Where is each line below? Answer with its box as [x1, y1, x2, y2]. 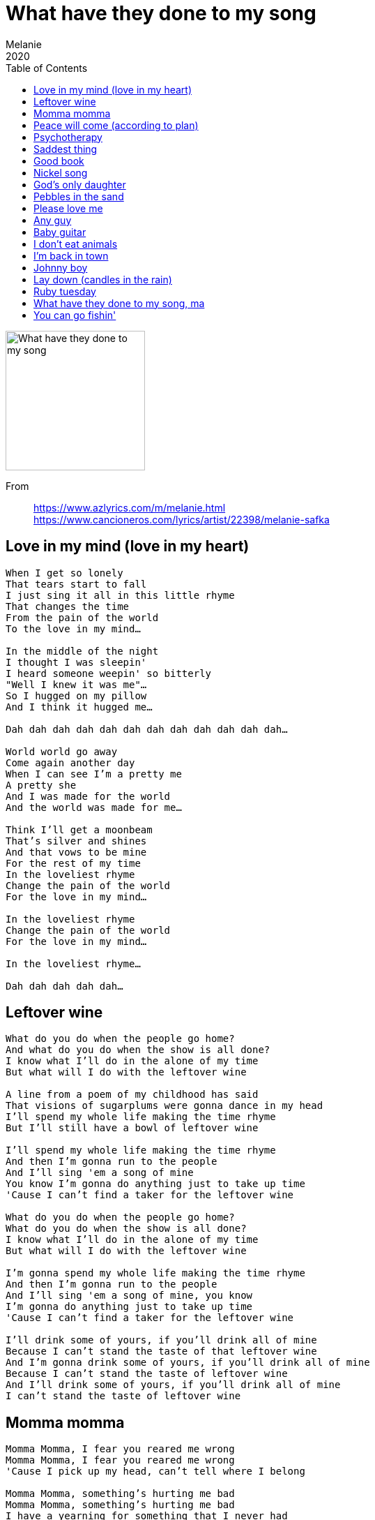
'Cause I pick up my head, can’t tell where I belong [6, 1466, 305, 1477]
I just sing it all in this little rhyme [6, 589, 235, 601]
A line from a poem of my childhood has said [6, 1089, 259, 1101]
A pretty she [6, 779, 77, 791]
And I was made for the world [6, 790, 171, 802]
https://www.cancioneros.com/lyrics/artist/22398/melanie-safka [33, 513, 330, 526]
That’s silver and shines [6, 835, 147, 847]
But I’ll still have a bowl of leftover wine [6, 1122, 259, 1134]
